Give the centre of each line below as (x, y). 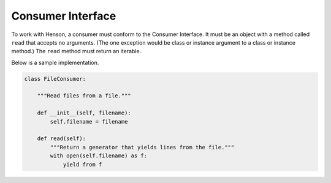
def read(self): (61, 139)
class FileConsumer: (55, 79)
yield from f (82, 164)
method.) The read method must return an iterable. (76, 51)
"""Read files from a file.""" (84, 96)
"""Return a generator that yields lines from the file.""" (142, 147)
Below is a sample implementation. (55, 62)
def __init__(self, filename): (84, 113)
